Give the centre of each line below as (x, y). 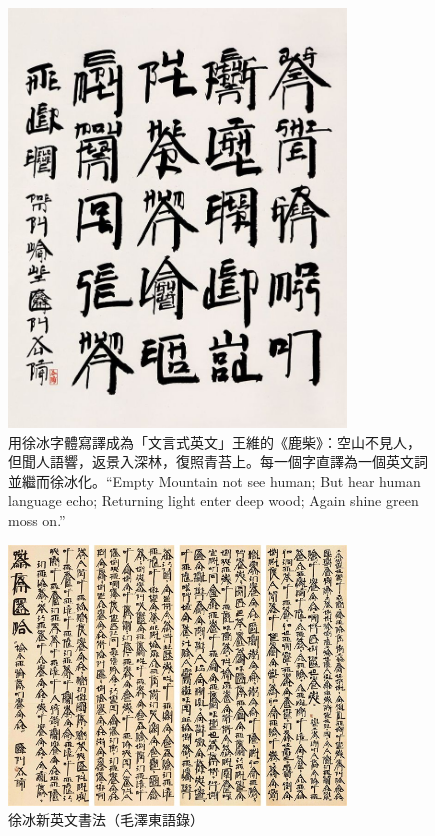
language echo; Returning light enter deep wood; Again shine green (213, 500)
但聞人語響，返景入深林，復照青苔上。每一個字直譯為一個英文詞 (218, 461)
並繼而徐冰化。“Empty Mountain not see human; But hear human (214, 480)
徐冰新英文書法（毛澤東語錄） (106, 819)
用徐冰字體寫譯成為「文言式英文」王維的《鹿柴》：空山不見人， (214, 441)
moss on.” (37, 519)
